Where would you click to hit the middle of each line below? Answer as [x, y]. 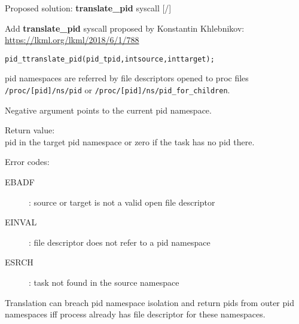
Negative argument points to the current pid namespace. [108, 110]
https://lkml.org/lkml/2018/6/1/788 [72, 40]
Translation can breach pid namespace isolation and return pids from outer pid [149, 302]
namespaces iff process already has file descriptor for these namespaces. [135, 314]
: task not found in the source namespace [104, 282]
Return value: [30, 130]
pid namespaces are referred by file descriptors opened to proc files [127, 78]
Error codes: [27, 162]
